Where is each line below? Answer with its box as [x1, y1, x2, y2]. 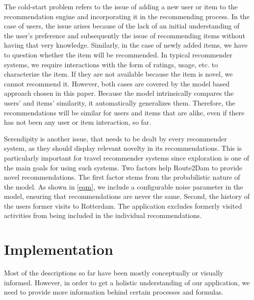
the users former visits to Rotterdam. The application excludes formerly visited [4, 200, 242, 211]
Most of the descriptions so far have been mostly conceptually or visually [4, 268, 224, 278]
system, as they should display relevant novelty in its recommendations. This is [4, 143, 242, 153]
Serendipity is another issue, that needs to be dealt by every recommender [4, 133, 227, 143]
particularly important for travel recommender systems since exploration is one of [4, 152, 250, 163]
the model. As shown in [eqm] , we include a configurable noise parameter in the [4, 181, 243, 191]
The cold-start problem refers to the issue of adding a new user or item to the [4, 1, 238, 11]
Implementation [4, 239, 113, 259]
